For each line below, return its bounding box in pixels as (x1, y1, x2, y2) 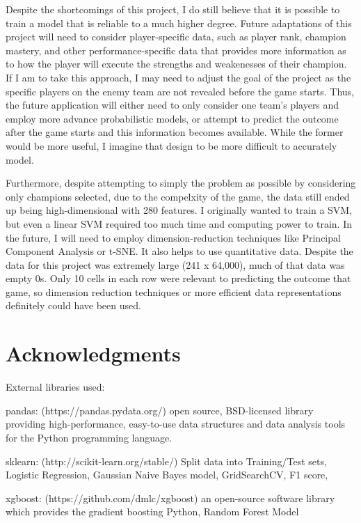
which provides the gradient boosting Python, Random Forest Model (6, 504, 299, 519)
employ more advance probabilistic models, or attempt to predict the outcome (6, 111, 339, 125)
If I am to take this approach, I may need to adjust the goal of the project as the (6, 70, 351, 84)
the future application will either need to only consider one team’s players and (6, 97, 339, 112)
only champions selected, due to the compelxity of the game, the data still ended (6, 189, 350, 203)
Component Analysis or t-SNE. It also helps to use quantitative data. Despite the (6, 244, 353, 258)
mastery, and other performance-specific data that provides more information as (6, 42, 346, 57)
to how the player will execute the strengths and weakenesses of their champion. (6, 56, 347, 71)
